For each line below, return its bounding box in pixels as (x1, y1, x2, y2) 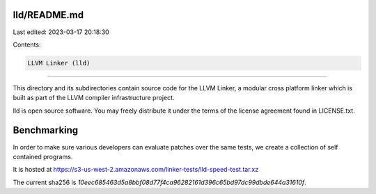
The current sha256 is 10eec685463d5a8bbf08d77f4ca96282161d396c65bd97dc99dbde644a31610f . (13, 178, 306, 186)
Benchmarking (13, 124, 79, 136)
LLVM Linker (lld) (27, 59, 91, 67)
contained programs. (13, 152, 73, 161)
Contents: (13, 40, 41, 49)
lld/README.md (13, 9, 84, 21)
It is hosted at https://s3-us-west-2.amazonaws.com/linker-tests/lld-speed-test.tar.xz (13, 165, 259, 174)
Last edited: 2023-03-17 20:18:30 (13, 28, 109, 36)
